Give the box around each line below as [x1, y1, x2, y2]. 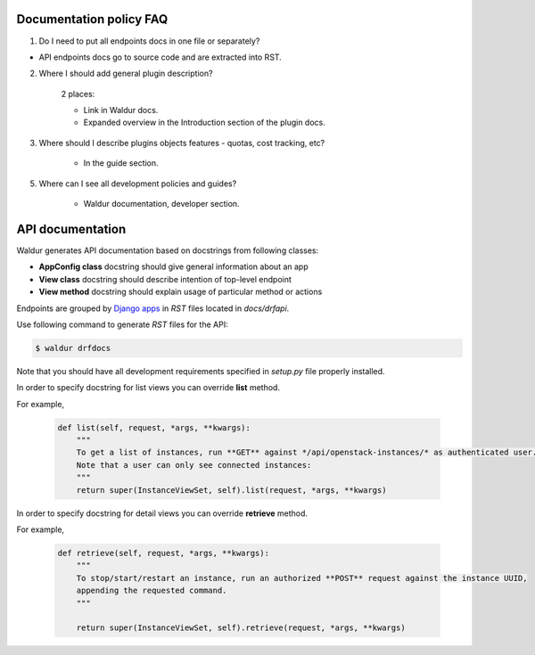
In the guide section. [83, 158, 160, 168]
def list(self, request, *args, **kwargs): [57, 422, 251, 432]
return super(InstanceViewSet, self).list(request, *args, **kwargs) [76, 485, 387, 495]
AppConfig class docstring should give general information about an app [38, 261, 309, 272]
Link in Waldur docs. [83, 105, 159, 116]
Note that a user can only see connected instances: [76, 460, 312, 470]
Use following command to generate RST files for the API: [16, 319, 228, 330]
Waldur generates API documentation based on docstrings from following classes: [16, 245, 319, 256]
